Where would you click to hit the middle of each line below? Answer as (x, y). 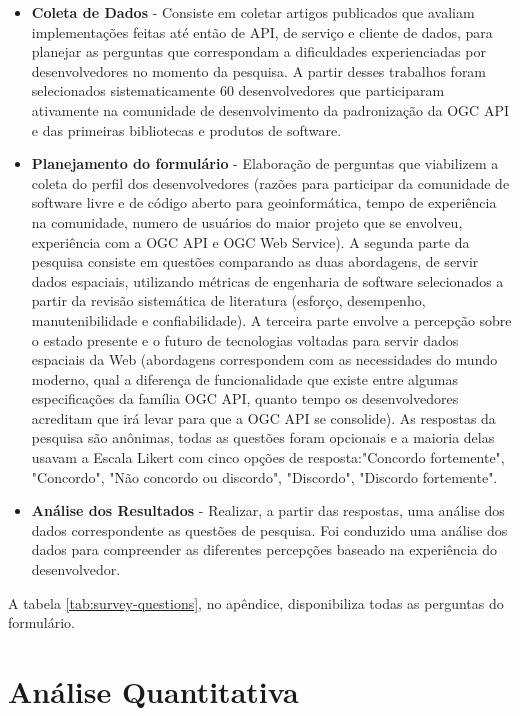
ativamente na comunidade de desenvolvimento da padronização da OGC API (270, 109)
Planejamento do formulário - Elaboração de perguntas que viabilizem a (265, 163)
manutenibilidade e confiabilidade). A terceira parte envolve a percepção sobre (271, 319)
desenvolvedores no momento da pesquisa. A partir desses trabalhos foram (259, 70)
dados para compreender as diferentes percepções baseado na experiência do (264, 549)
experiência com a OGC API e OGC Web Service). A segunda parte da (250, 241)
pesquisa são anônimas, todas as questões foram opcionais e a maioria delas (263, 437)
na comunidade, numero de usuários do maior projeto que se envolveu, (247, 221)
